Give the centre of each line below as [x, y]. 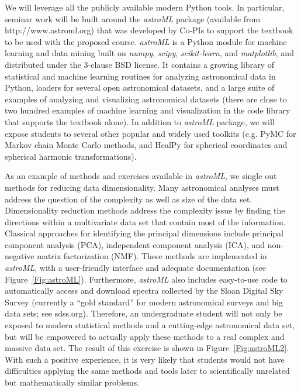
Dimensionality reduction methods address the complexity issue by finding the [145, 210]
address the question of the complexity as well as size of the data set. [129, 199]
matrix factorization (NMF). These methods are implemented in [152, 256]
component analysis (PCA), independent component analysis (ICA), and [135, 244]
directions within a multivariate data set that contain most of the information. [145, 221]
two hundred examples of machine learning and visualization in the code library [148, 110]
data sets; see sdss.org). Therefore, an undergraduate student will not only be [143, 313]
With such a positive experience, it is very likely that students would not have [145, 359]
